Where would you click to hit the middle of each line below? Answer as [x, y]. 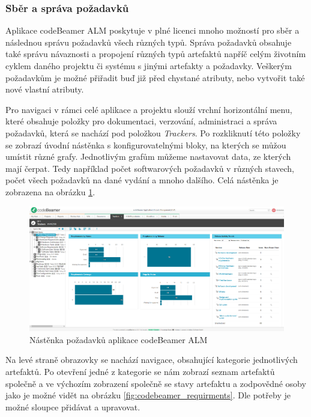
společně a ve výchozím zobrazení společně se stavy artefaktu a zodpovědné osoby [156, 383]
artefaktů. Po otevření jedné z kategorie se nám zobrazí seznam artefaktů [140, 371]
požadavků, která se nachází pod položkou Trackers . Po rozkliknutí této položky [153, 132]
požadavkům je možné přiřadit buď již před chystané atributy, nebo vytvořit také [155, 77]
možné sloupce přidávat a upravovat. [73, 406]
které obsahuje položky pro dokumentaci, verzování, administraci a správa [141, 121]
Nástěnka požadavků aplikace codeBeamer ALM [119, 339]
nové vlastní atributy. [45, 89]
